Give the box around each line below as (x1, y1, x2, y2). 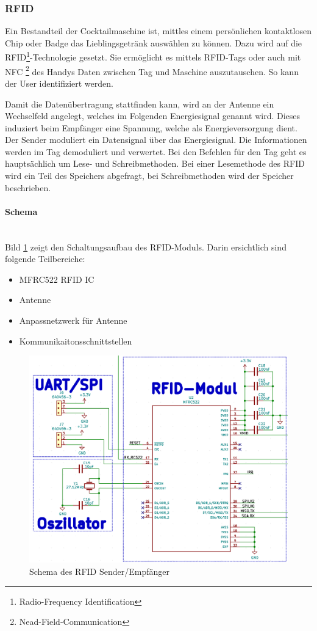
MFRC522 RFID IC (19, 272, 94, 285)
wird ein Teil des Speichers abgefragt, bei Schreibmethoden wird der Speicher (5, 169, 294, 182)
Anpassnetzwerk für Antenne (19, 314, 127, 327)
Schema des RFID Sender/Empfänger (29, 564, 169, 577)
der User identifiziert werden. (5, 76, 113, 89)
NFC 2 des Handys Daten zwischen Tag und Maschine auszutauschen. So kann (5, 63, 299, 78)
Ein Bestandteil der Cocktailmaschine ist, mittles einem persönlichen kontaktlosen (5, 24, 312, 37)
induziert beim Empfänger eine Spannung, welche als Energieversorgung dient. (5, 121, 297, 134)
